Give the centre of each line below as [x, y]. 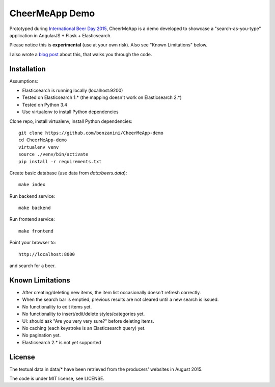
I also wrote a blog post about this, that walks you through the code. [81, 54]
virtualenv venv [39, 147]
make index [32, 185]
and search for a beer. [33, 266]
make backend [35, 208]
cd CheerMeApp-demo [43, 140]
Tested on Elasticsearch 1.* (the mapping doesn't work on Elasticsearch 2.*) [102, 97]
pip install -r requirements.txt [60, 161]
